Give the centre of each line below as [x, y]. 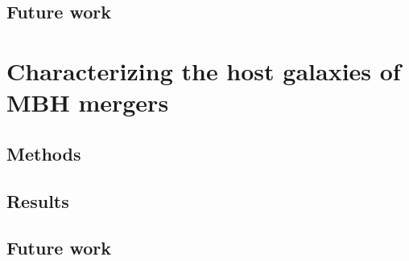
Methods [44, 153]
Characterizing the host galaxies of [204, 70]
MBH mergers [88, 102]
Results [38, 200]
